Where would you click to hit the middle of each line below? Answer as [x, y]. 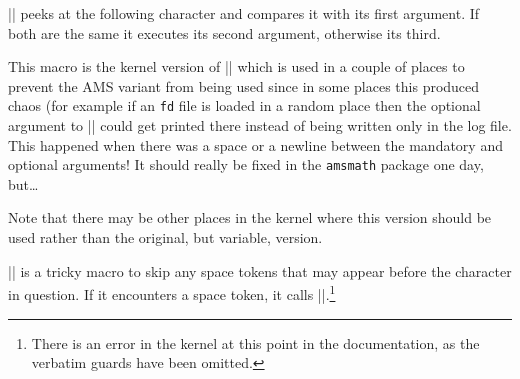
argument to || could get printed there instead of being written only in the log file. [260, 125]
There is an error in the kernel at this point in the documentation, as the [255, 342]
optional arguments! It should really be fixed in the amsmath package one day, [246, 164]
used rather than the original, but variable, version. [165, 237]
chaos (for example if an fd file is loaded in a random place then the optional [244, 105]
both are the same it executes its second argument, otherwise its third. [224, 32]
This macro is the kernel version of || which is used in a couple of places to [236, 66]
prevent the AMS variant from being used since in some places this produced [244, 85]
